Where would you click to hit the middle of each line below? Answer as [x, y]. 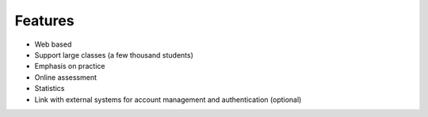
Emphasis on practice [70, 66]
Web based [53, 44]
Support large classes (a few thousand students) [114, 55]
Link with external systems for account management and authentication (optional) [168, 100]
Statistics [50, 89]
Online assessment [65, 77]
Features [44, 21]
